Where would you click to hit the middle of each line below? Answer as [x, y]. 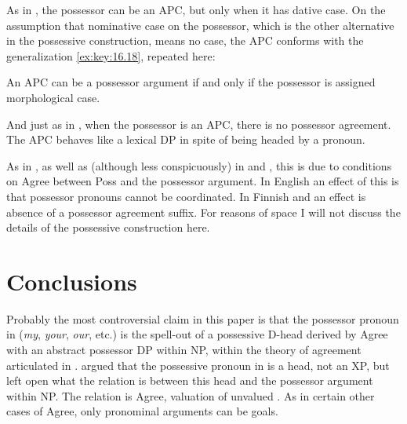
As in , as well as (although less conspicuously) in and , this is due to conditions [199, 165]
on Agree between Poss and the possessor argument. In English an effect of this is [203, 181]
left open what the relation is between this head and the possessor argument [190, 380]
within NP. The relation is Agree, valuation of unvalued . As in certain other [191, 395]
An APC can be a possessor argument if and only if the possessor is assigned [191, 82]
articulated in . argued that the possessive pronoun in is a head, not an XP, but [198, 365]
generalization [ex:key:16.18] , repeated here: [111, 55]
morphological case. [53, 97]
